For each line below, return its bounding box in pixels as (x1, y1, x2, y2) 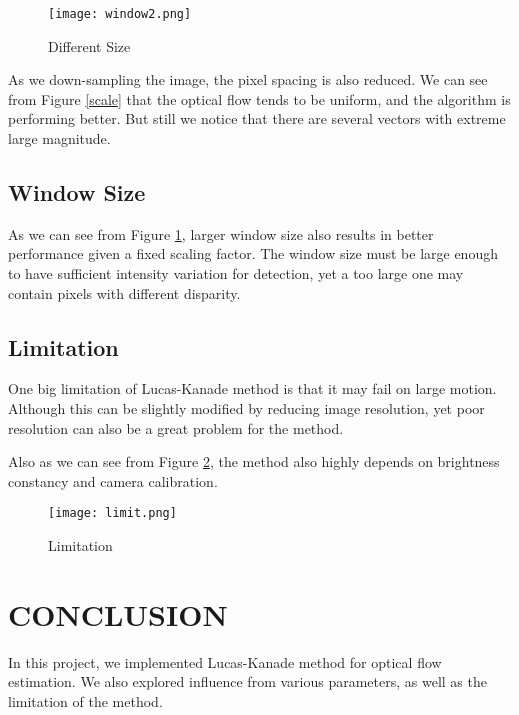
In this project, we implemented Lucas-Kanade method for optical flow (8, 651, 442, 672)
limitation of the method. (8, 690, 163, 711)
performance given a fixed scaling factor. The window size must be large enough (8, 243, 498, 264)
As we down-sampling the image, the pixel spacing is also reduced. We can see (8, 69, 488, 90)
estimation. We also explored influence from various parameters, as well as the (8, 671, 487, 692)
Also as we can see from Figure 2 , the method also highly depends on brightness (8, 451, 500, 472)
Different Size (48, 35, 131, 56)
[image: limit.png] (48, 506, 177, 521)
